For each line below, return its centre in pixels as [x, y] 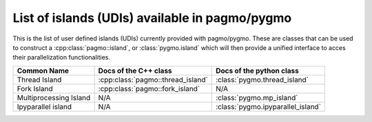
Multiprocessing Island [54, 97]
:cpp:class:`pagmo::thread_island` [153, 80]
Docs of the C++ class [135, 71]
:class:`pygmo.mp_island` [257, 97]
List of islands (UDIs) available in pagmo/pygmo [152, 18]
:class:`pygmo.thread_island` [262, 80]
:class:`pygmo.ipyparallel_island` [269, 106]
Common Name [43, 71]
